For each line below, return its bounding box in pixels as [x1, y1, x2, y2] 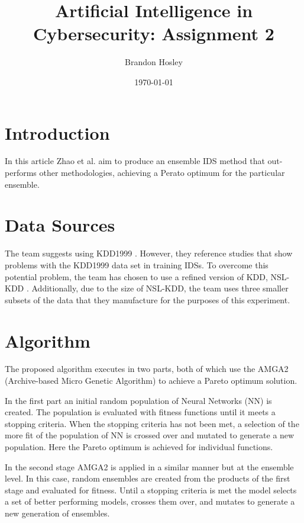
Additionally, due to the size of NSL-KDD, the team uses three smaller [31, 282, 289, 294]
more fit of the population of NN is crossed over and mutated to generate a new [5, 429, 295, 441]
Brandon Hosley [125, 56, 183, 68]
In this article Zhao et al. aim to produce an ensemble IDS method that [5, 155, 265, 167]
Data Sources [5, 213, 115, 237]
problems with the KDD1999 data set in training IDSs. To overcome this [5, 258, 269, 271]
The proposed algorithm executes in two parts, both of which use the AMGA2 [5, 362, 289, 375]
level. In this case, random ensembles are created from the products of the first [5, 472, 290, 485]
